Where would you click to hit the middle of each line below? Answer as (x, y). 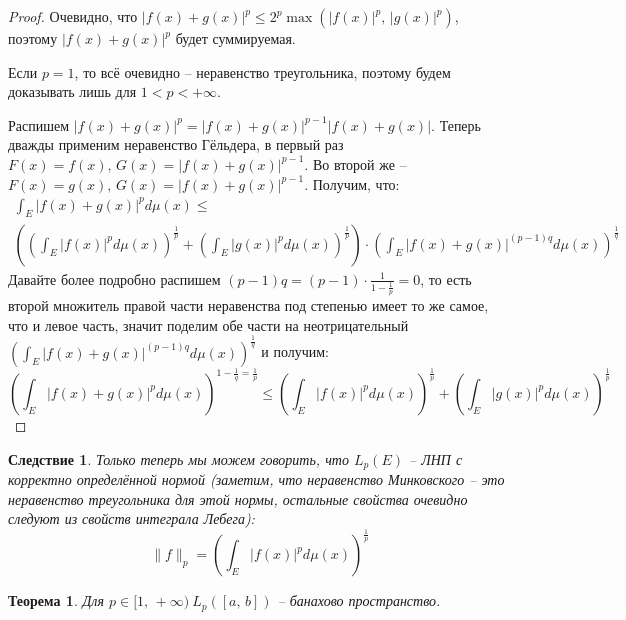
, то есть (446, 278)
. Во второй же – (355, 163)
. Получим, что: (352, 183)
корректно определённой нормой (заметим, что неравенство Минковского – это (256, 479)
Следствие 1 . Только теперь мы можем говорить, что (178, 458)
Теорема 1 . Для (56, 600)
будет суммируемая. (235, 38)
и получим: (295, 351)
